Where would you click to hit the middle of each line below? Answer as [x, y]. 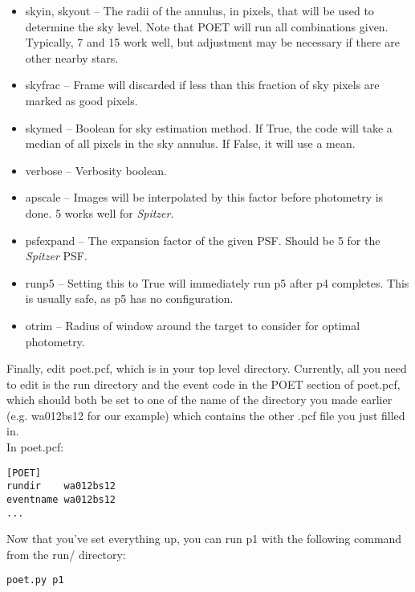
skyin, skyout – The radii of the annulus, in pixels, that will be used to [199, 10]
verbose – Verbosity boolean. [96, 170]
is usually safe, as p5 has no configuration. [129, 298]
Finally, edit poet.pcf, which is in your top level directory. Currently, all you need [207, 368]
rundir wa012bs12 [61, 486]
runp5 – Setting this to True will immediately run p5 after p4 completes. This [217, 282]
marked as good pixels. [81, 100]
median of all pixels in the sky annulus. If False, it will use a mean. [190, 143]
